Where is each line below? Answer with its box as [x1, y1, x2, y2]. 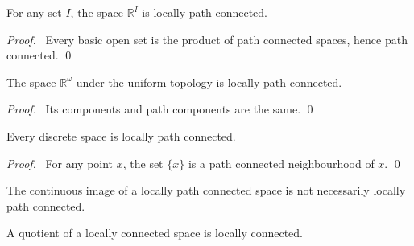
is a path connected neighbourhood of [188, 154, 375, 171]
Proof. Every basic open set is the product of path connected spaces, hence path [6, 31, 408, 47]
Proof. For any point [6, 154, 114, 171]
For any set [6, 4, 62, 20]
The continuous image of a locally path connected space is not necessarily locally [6, 182, 406, 199]
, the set [122, 154, 164, 171]
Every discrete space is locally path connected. [6, 127, 236, 144]
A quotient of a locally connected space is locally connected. [6, 224, 304, 241]
